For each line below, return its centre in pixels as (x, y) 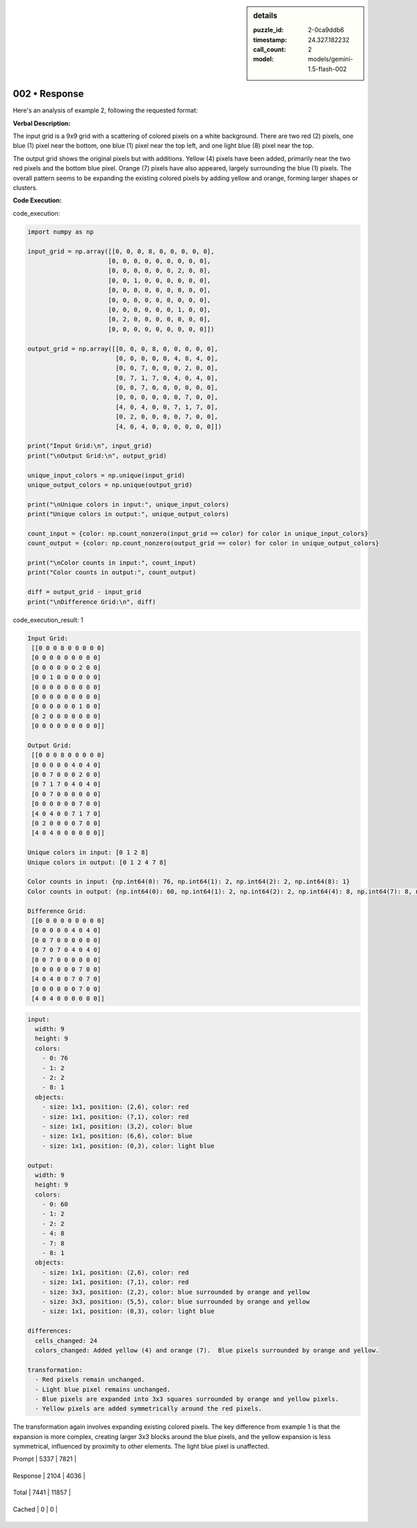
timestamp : (270, 40)
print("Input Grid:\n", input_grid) (90, 446)
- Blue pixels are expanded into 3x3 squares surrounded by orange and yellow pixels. (187, 1399)
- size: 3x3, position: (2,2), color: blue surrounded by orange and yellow (176, 1292)
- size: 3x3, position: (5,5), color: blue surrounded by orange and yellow (176, 1302)
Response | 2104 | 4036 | (49, 1476)
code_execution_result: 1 (48, 620)
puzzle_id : (269, 30)
